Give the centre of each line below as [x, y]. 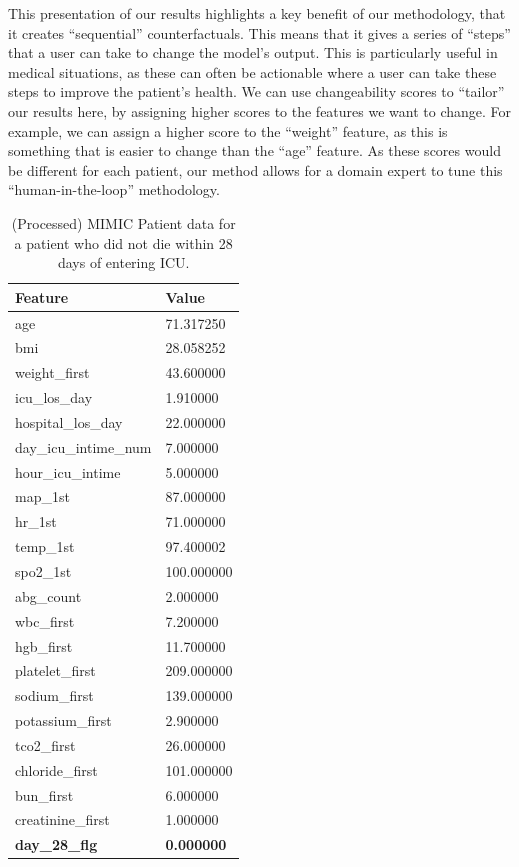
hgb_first [44, 645]
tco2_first [45, 744]
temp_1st [45, 546]
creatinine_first [62, 819]
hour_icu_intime [68, 471]
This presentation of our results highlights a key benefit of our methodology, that [257, 13]
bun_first [44, 794]
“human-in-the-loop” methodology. [114, 189]
